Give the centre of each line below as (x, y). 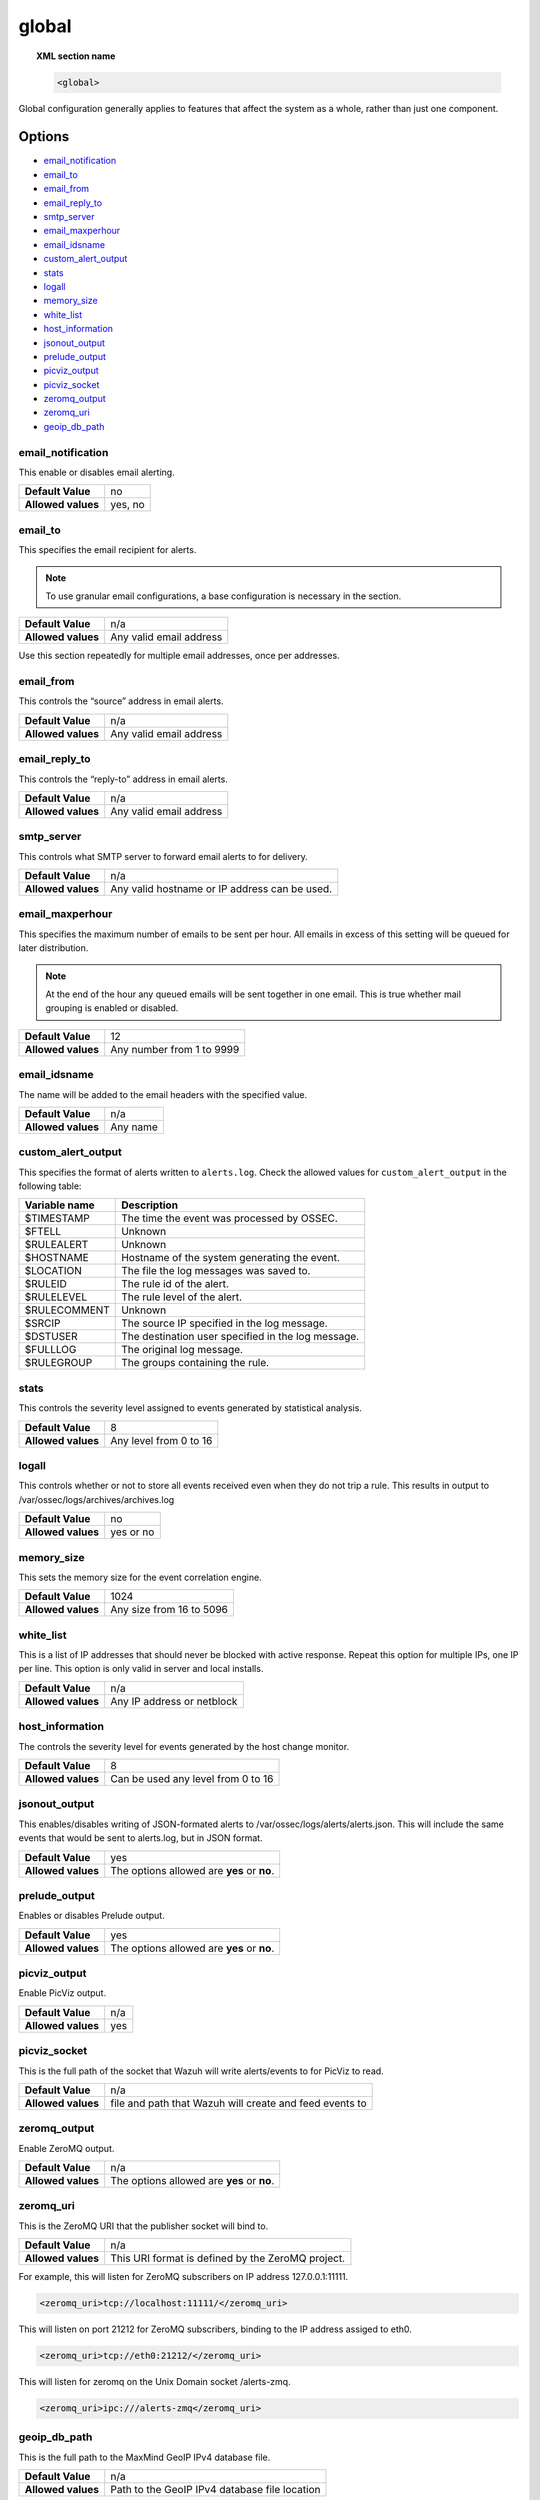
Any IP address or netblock (174, 1701)
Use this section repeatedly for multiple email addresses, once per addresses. (179, 656)
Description (150, 1205)
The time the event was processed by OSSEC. (230, 1218)
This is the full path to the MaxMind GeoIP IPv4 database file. (144, 2457)
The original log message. (182, 1350)
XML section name (76, 56)
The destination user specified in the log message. (240, 1337)
